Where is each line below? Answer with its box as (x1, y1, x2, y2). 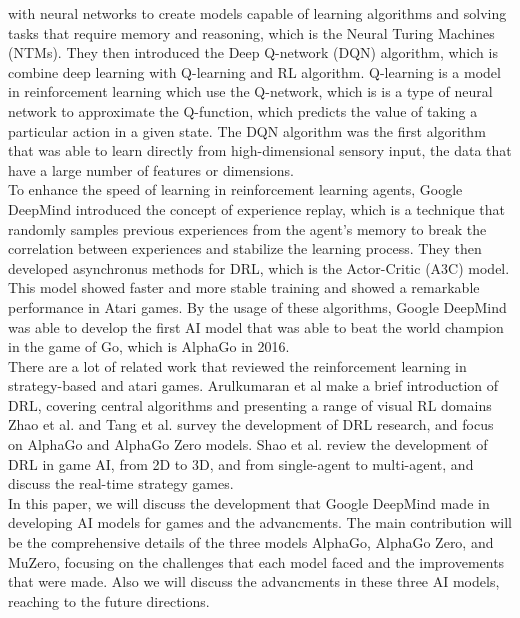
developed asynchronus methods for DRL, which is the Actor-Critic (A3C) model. (8, 257, 510, 278)
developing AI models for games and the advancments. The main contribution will (8, 512, 512, 533)
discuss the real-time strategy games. (8, 473, 234, 494)
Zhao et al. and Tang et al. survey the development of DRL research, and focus (8, 414, 494, 435)
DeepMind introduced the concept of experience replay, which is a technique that (8, 198, 506, 219)
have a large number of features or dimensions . (8, 159, 294, 180)
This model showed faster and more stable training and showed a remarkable (8, 277, 480, 298)
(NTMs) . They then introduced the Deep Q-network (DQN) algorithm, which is (8, 42, 498, 63)
